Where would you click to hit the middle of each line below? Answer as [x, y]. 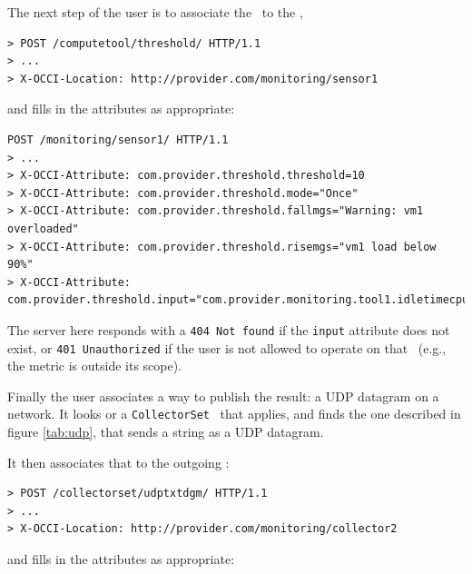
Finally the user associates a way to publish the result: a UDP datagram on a [223, 396]
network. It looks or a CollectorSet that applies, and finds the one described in [234, 414]
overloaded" [43, 228]
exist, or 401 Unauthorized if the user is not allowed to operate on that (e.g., [227, 347]
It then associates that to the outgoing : [118, 462]
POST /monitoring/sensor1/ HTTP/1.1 [118, 139]
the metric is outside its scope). [95, 366]
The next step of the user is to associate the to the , [155, 12]
